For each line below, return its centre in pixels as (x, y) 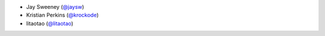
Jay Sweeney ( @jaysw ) (55, 7)
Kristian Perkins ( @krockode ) (63, 15)
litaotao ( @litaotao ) (50, 23)
